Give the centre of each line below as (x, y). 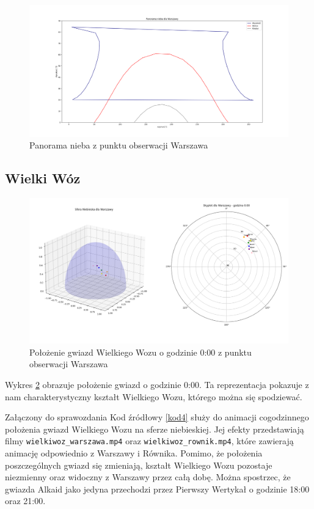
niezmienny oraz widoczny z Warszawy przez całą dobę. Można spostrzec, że (148, 477)
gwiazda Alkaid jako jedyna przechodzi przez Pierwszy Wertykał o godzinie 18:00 (157, 489)
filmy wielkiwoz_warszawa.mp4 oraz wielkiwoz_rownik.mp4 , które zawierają (149, 441)
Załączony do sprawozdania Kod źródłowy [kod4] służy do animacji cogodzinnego (157, 417)
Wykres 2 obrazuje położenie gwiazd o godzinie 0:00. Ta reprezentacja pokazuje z (157, 384)
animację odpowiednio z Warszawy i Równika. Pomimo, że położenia (134, 453)
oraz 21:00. (25, 501)
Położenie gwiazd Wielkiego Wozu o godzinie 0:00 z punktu (141, 352)
